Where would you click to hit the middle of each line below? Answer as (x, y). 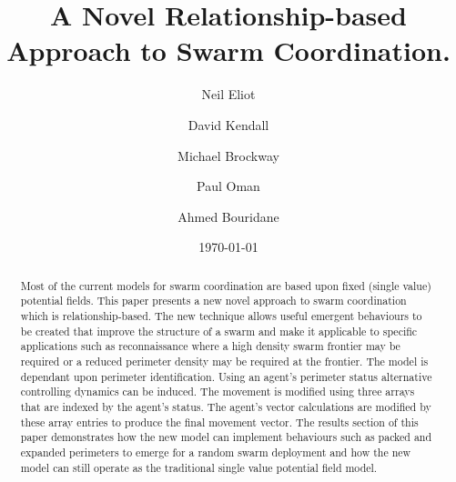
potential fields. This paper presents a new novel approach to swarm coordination (213, 301)
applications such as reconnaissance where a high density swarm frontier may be (210, 346)
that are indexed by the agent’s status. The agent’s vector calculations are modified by (226, 406)
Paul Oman (228, 186)
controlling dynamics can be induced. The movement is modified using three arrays (218, 392)
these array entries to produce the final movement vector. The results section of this (219, 422)
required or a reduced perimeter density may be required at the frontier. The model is (224, 361)
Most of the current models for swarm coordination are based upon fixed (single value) (226, 285)
